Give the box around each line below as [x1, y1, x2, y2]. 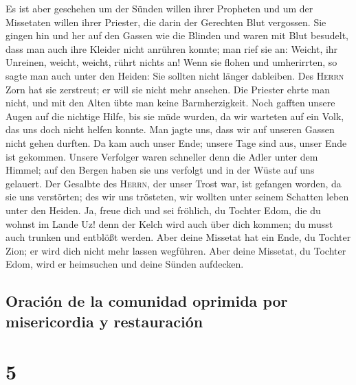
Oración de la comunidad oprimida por [5, 290, 288, 312]
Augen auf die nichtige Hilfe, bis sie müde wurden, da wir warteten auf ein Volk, [5, 108, 344, 123]
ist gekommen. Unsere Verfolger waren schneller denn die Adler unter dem [5, 149, 318, 163]
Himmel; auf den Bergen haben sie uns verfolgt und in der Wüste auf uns [5, 163, 315, 177]
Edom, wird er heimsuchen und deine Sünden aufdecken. [5, 257, 244, 271]
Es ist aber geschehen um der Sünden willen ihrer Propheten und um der [5, 1, 313, 15]
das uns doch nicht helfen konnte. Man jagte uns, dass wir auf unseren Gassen [5, 122, 335, 137]
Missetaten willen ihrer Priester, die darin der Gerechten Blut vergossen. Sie [5, 14, 326, 29]
